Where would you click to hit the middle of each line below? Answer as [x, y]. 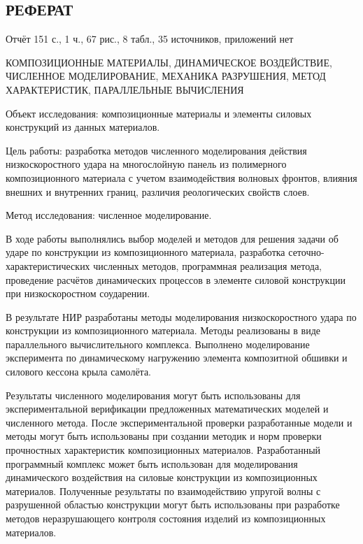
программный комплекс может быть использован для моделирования [152, 463]
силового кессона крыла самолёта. [79, 372]
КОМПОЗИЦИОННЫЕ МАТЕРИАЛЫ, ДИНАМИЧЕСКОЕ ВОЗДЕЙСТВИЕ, [169, 62]
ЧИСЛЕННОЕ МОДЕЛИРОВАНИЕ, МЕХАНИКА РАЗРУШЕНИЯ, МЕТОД [166, 76]
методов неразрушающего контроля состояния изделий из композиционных [166, 518]
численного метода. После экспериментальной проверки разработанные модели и [179, 422]
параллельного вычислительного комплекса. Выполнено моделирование [158, 344]
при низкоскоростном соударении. [78, 293]
